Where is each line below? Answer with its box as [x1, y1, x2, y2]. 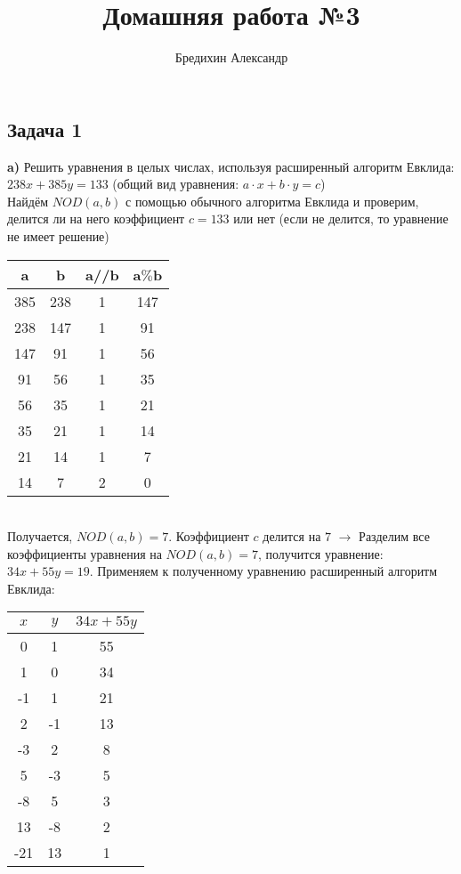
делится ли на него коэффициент [7, 209, 185, 228]
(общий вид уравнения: [112, 174, 239, 193]
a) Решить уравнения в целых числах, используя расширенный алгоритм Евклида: [7, 157, 455, 175]
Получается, [7, 527, 73, 546]
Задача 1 [7, 115, 83, 142]
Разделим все [359, 527, 430, 546]
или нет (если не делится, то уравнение [233, 209, 449, 228]
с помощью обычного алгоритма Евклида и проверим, [125, 191, 419, 210]
